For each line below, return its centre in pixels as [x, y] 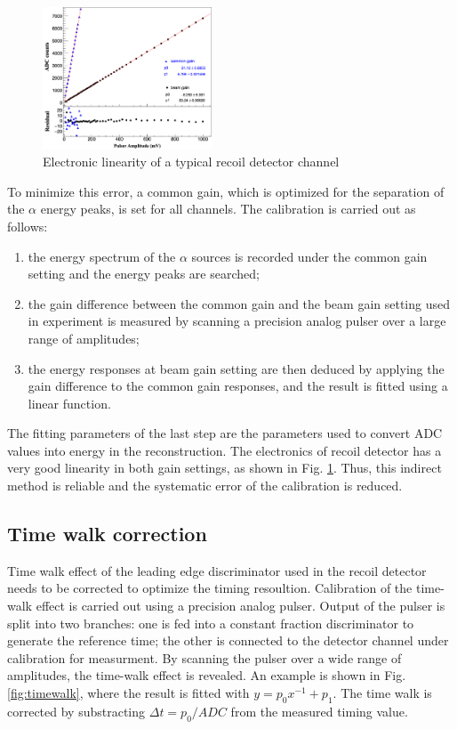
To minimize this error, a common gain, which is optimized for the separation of [226, 191]
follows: [28, 226]
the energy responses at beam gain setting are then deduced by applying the [236, 368]
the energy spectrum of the [102, 256]
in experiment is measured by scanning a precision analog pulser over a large [237, 321]
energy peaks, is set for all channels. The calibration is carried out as [228, 209]
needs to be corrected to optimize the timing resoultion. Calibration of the [210, 588]
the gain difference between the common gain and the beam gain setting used [239, 303]
